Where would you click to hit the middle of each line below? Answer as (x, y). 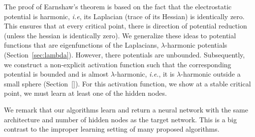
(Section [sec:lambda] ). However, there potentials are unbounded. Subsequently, (125, 54)
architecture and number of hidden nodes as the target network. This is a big (121, 119)
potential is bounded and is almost (56, 74)
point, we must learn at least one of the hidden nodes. (85, 93)
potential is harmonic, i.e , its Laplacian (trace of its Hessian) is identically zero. (124, 16)
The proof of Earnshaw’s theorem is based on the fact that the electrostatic (118, 6)
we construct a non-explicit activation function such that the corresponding (118, 64)
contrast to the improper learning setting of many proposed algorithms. (112, 129)
